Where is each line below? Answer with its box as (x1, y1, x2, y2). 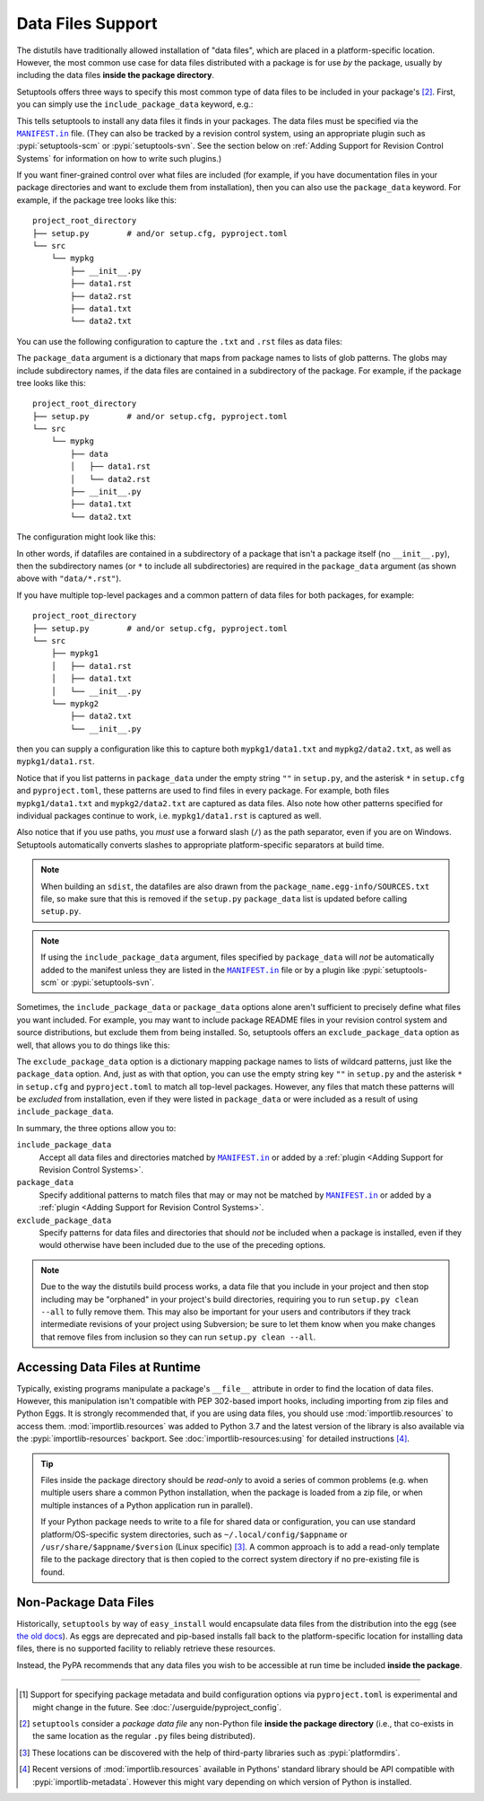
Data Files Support (16, 13, 158, 33)
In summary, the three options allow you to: (16, 1122, 177, 1133)
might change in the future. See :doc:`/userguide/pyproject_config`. (32, 1701, 282, 1712)
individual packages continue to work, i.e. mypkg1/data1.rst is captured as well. (16, 811, 322, 821)
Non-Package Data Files (16, 1595, 155, 1610)
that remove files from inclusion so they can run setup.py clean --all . (40, 1331, 316, 1342)
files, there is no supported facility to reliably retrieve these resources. (16, 1643, 276, 1654)
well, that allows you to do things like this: (16, 1040, 170, 1050)
